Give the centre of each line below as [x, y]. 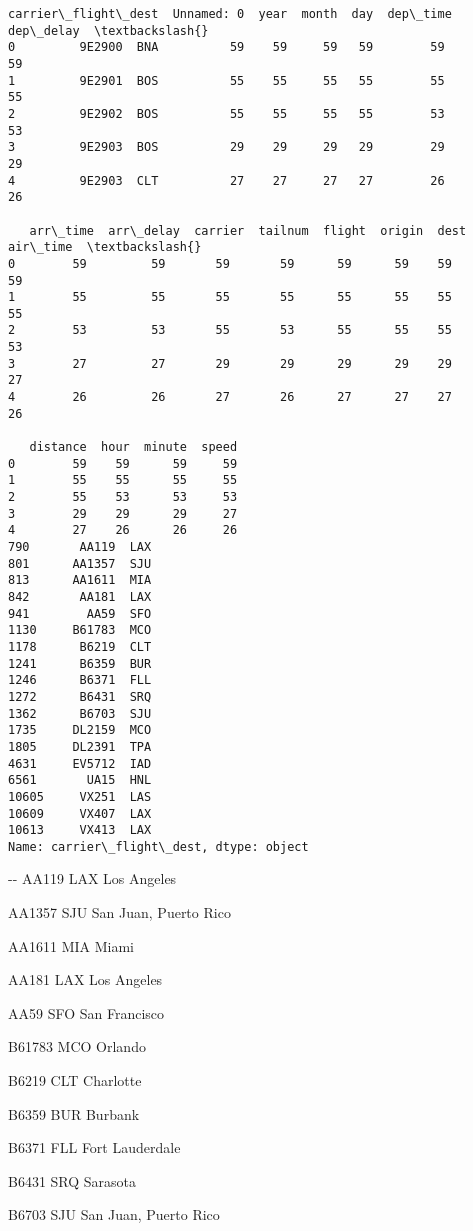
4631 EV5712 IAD [80, 763]
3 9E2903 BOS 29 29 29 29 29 [226, 147]
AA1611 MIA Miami [71, 945]
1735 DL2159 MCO [80, 730]
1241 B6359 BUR [80, 663]
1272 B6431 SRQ [80, 696]
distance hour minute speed [133, 447]
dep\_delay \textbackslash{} [108, 30]
